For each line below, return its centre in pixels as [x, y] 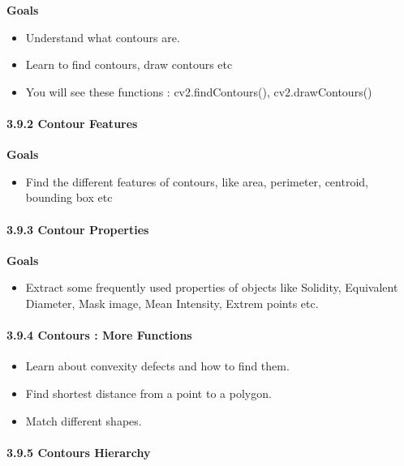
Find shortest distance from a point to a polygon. [148, 393]
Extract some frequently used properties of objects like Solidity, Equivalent [212, 287]
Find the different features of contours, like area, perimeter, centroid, [197, 181]
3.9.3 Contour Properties [78, 229]
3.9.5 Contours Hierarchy [79, 452]
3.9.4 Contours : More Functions [99, 335]
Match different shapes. [84, 420]
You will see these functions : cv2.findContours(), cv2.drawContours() [199, 91]
